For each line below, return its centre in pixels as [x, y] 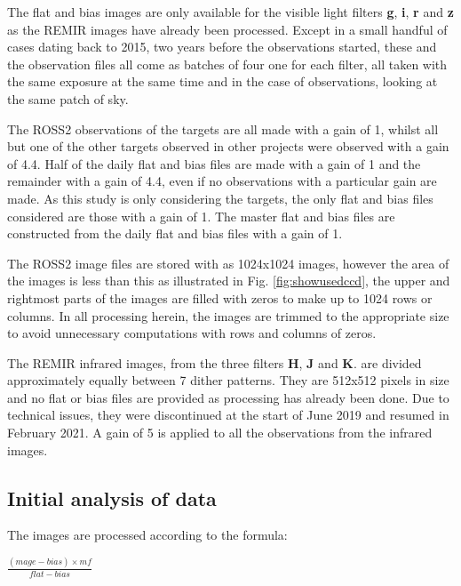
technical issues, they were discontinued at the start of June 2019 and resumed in [228, 415]
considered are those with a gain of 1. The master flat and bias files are [201, 216]
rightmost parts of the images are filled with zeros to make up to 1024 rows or [220, 297]
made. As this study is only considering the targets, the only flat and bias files [220, 198]
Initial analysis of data [112, 498]
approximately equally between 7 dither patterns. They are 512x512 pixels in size [228, 380]
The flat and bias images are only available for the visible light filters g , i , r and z [230, 12]
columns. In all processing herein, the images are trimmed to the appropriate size [228, 315]
